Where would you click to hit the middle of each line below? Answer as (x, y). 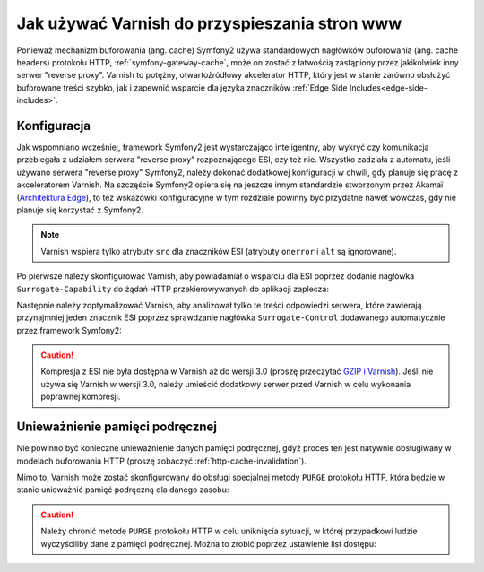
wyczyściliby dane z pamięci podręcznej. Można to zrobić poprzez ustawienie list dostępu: (208, 543)
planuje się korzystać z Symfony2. (80, 210)
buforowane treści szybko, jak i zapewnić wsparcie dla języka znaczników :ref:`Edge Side (182, 87)
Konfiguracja (54, 126)
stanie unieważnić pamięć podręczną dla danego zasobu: (123, 490)
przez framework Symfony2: (69, 330)
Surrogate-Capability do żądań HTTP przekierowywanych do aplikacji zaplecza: (173, 289)
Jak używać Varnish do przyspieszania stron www (209, 23)
